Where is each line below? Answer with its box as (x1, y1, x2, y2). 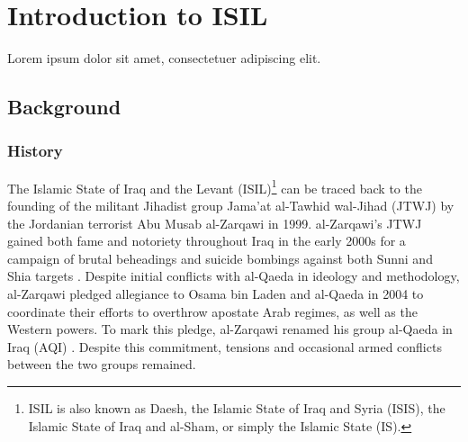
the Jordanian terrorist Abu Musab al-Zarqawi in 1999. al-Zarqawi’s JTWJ (7, 213, 422, 232)
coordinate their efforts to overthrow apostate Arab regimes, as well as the (7, 302, 418, 320)
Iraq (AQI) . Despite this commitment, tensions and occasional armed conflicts (7, 337, 442, 356)
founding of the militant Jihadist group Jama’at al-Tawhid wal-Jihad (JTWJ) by (7, 195, 454, 214)
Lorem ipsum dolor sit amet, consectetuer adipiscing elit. (7, 49, 321, 68)
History (7, 140, 63, 162)
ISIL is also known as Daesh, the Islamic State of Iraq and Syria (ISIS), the (28, 398, 445, 417)
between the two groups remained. (7, 355, 196, 374)
